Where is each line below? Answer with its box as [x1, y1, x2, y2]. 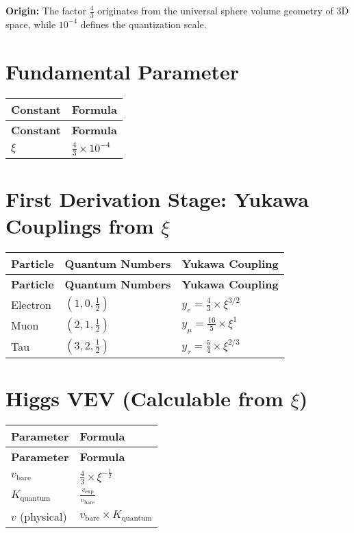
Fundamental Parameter [5, 57, 240, 85]
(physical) [20, 508, 67, 524]
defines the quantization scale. [80, 16, 207, 31]
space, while [5, 16, 56, 31]
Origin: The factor [5, 3, 87, 17]
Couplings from [5, 212, 154, 240]
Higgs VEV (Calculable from [5, 384, 283, 412]
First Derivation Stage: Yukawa [5, 185, 309, 213]
